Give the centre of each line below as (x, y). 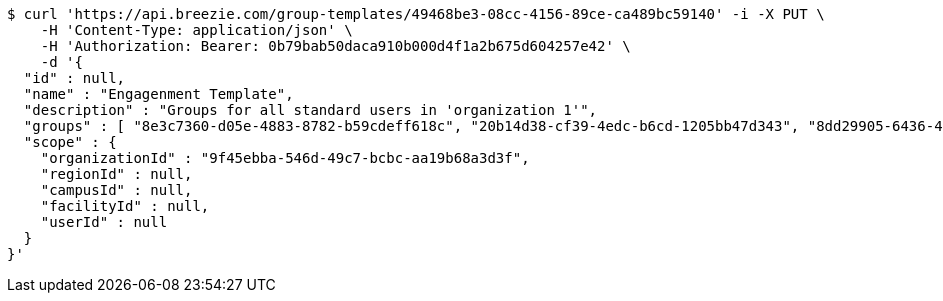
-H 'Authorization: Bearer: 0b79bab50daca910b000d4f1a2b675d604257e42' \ (335, 46)
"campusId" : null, (116, 190)
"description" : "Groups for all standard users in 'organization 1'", (310, 110)
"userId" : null (104, 222)
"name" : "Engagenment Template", (158, 94)
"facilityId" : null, (125, 206)
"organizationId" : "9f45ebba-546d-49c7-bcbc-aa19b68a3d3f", (285, 158)
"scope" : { (70, 142)
